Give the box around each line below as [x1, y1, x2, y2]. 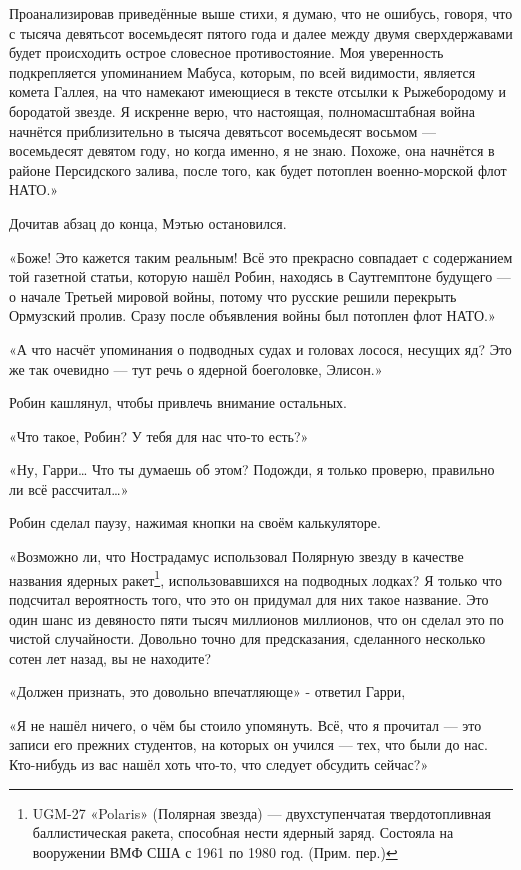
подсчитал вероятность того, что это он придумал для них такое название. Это [9, 588, 489, 609]
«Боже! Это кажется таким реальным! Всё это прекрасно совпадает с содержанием [9, 246, 513, 267]
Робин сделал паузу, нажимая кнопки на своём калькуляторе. [9, 512, 381, 533]
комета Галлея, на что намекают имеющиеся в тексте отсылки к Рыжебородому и [9, 81, 507, 102]
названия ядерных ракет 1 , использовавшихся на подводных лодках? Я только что [9, 566, 502, 590]
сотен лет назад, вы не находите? [9, 647, 211, 668]
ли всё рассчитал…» [9, 478, 129, 499]
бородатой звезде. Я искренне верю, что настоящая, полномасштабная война [9, 100, 476, 121]
